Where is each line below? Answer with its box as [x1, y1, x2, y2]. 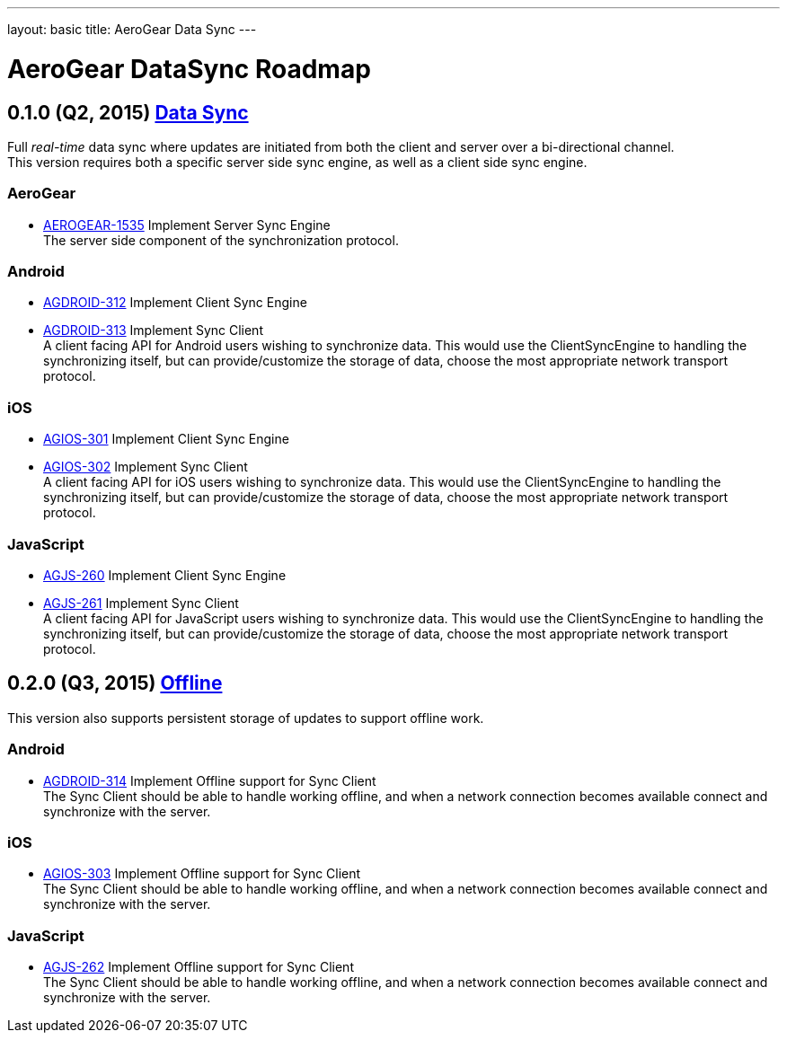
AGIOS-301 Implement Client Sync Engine [43, 431, 289, 447]
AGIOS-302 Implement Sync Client [43, 459, 248, 475]
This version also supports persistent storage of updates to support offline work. [7, 709, 484, 726]
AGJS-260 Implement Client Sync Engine [43, 567, 287, 583]
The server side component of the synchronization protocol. [43, 232, 399, 248]
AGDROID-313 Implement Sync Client [43, 322, 263, 339]
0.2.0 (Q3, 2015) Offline [7, 672, 223, 695]
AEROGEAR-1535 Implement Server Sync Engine [43, 216, 331, 233]
